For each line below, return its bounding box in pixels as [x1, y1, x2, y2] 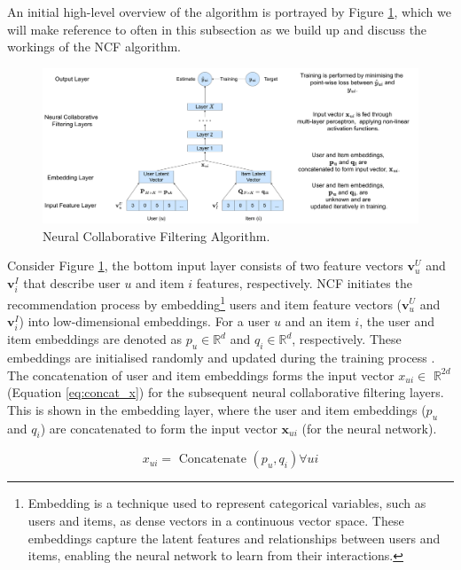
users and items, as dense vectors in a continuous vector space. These [27, 511, 404, 530]
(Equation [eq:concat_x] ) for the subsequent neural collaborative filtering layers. [7, 383, 444, 402]
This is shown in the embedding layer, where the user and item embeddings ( [7, 400, 426, 418]
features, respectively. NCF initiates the [196, 273, 412, 292]
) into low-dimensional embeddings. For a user [19, 312, 270, 331]
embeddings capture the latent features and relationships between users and [27, 528, 441, 547]
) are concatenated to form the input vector [40, 418, 277, 437]
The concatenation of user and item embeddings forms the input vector [7, 365, 395, 384]
